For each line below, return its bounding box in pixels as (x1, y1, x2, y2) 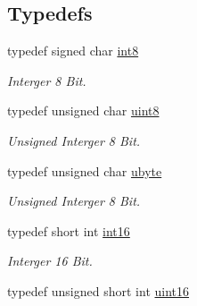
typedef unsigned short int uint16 (7, 281, 190, 300)
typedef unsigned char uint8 (7, 101, 160, 120)
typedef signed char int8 (7, 41, 139, 60)
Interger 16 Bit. (7, 251, 93, 270)
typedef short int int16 (7, 221, 130, 240)
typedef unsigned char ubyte (7, 161, 162, 180)
